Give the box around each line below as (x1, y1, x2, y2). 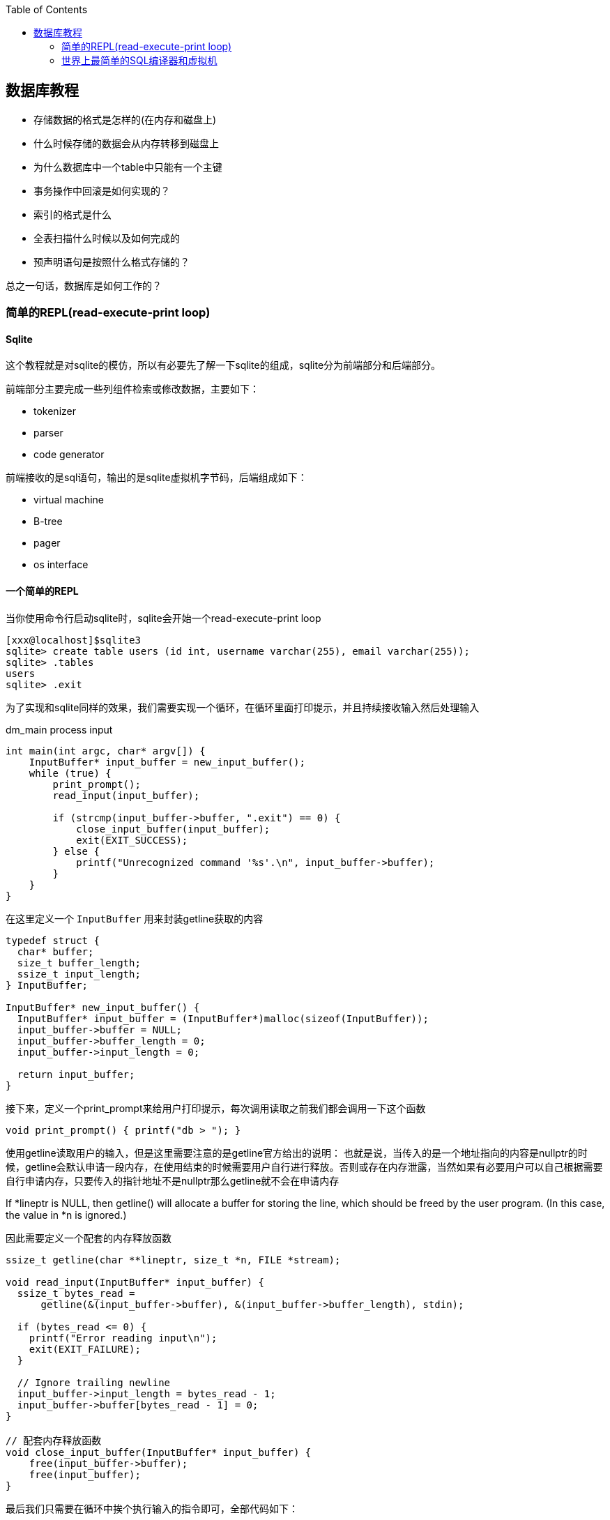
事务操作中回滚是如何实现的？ (33, 184, 170, 197)
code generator (33, 448, 105, 461)
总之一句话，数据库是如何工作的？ (6, 279, 162, 291)
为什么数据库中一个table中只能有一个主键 (33, 160, 222, 173)
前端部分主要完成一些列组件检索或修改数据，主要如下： (6, 383, 259, 395)
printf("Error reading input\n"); (29, 1332, 218, 1344)
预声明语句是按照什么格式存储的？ (33, 255, 190, 268)
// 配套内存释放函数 (6, 1434, 102, 1446)
